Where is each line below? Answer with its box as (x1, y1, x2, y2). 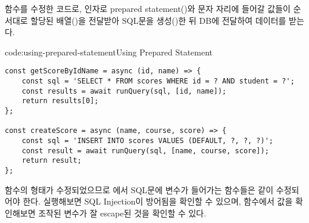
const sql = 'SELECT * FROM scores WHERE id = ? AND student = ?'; (21, 77, 295, 86)
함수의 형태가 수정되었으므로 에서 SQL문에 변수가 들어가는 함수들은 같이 (5, 183, 274, 196)
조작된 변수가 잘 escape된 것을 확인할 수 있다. (38, 206, 207, 219)
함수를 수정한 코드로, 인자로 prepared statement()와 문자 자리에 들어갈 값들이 (5, 2, 291, 14)
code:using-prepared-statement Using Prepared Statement (5, 45, 213, 58)
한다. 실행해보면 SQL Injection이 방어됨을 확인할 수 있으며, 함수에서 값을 (23, 195, 293, 207)
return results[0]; (21, 97, 99, 106)
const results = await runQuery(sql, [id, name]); (21, 86, 227, 95)
